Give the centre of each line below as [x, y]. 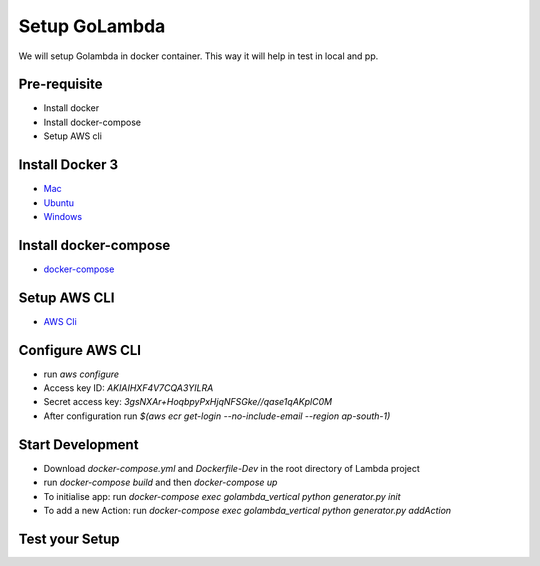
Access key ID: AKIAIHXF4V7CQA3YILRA [128, 388]
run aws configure [81, 374]
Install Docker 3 [68, 165]
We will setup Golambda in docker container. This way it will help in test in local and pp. [198, 56]
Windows [63, 216]
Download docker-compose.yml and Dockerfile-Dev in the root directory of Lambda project [231, 468]
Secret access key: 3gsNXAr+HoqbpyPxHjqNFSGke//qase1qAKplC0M [188, 402]
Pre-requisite [60, 84]
